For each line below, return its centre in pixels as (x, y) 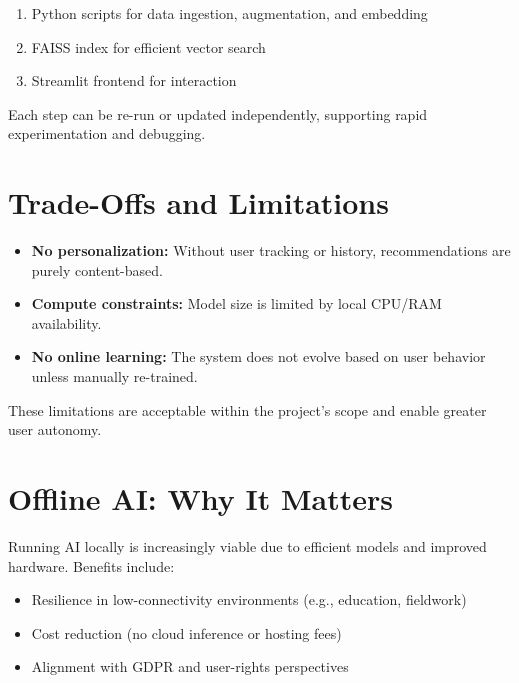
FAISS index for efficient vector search (148, 46)
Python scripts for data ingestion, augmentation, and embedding (229, 13)
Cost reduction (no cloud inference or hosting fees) (186, 632)
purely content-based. (97, 269)
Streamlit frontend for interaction (134, 80)
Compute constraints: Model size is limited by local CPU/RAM (236, 303)
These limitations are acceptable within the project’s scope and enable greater (247, 409)
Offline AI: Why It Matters (200, 498)
